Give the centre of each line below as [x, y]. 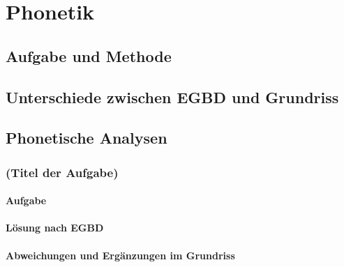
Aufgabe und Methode [89, 55]
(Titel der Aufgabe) [62, 172]
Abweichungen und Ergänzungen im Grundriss [120, 255]
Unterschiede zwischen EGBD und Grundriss [172, 97]
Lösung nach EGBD [55, 228]
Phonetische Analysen [87, 138]
